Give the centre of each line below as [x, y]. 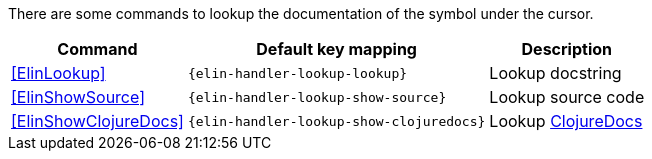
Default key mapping [336, 49]
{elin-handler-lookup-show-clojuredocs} [336, 121]
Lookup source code [567, 97]
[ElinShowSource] [78, 97]
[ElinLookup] [58, 73]
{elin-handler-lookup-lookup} [297, 73]
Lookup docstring [555, 73]
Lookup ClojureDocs [566, 121]
